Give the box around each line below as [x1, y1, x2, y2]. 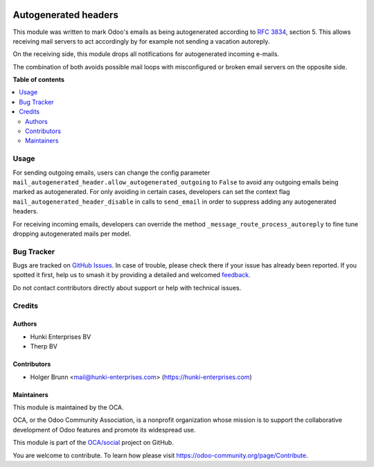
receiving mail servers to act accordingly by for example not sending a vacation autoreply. [12, 37, 270, 45]
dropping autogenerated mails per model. [12, 229, 132, 238]
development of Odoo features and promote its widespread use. [12, 425, 196, 434]
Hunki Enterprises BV [30, 333, 91, 341]
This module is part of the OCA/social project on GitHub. [12, 439, 175, 447]
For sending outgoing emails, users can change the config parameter [12, 168, 211, 177]
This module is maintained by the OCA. [12, 403, 124, 412]
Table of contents [12, 76, 65, 84]
